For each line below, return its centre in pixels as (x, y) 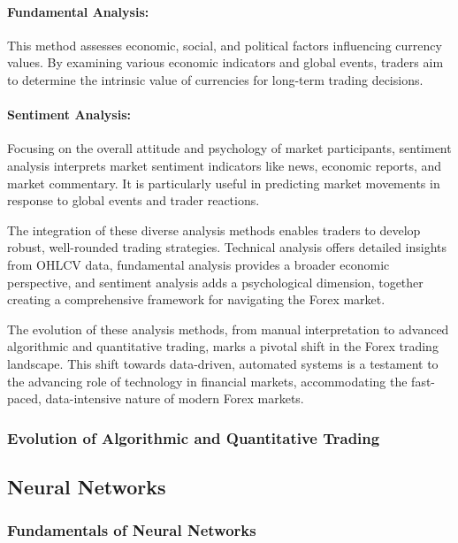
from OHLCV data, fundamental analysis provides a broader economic (198, 264)
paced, (24, 398)
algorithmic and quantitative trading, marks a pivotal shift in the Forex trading (223, 346)
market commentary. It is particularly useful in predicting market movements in (224, 183)
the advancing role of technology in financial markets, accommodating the (207, 381)
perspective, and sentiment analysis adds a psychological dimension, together (215, 282)
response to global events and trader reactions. (134, 200)
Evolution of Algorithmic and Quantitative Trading (194, 437)
